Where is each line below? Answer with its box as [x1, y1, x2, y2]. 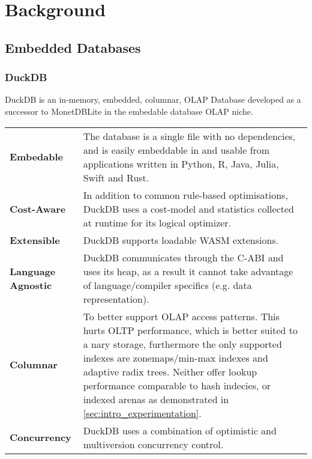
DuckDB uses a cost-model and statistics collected [83, 201, 294, 216]
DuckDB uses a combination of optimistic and [83, 423, 277, 437]
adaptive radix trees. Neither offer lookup [83, 364, 257, 378]
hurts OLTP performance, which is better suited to [83, 323, 298, 337]
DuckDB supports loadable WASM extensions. [83, 233, 279, 247]
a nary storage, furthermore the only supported [83, 336, 282, 351]
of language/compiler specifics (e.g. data [83, 278, 252, 292]
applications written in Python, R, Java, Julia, [83, 156, 279, 171]
